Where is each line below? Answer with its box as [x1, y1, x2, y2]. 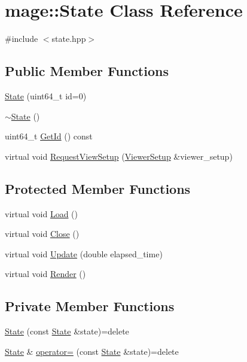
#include [5, 32, 38, 45]
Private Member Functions [5, 297, 175, 315]
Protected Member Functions [5, 179, 191, 197]
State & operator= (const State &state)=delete [5, 345, 179, 357]
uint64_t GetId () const [5, 130, 93, 142]
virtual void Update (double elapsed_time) [5, 247, 163, 260]
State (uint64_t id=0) [5, 89, 87, 102]
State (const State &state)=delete [5, 325, 129, 337]
